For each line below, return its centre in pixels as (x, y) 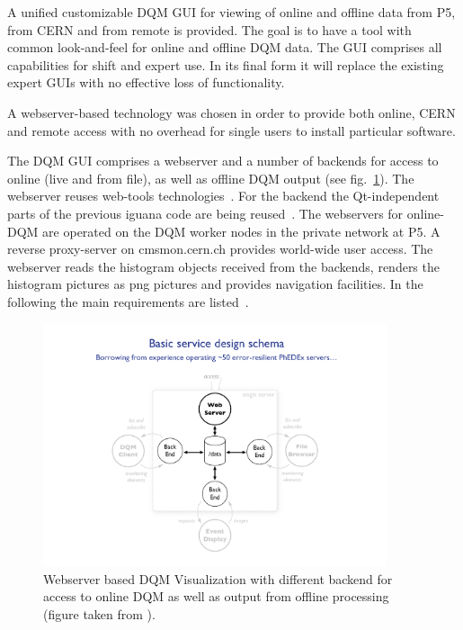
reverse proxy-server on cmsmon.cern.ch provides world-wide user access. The (220, 249)
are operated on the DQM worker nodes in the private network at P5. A (241, 231)
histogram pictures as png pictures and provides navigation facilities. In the (215, 284)
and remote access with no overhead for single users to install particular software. (231, 130)
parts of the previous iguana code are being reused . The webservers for (205, 213)
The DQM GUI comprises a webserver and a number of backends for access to (223, 161)
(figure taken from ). (99, 613)
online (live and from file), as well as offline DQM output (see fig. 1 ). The (211, 178)
